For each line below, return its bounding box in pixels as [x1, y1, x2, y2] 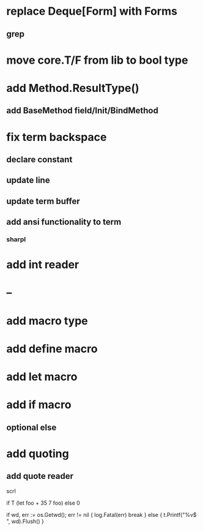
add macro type [6, 314, 89, 328]
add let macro [6, 369, 78, 383]
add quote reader [6, 471, 74, 481]
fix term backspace [6, 130, 107, 144]
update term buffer [6, 196, 81, 206]
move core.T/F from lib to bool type [6, 53, 188, 67]
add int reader [6, 258, 79, 272]
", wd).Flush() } [6, 518, 44, 525]
